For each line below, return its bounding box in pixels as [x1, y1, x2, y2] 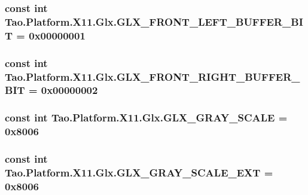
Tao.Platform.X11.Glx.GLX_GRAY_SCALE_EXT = [5, 164, 273, 179]
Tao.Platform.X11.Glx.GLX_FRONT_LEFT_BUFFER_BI [5, 14, 303, 29]
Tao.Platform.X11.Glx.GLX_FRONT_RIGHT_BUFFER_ [5, 69, 300, 84]
